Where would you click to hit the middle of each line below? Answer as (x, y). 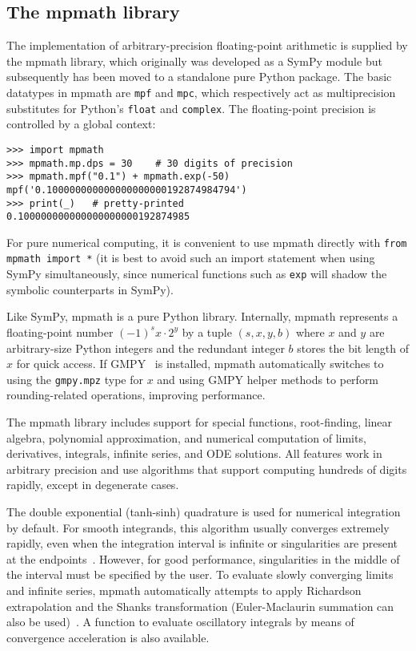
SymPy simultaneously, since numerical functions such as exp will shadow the (197, 274)
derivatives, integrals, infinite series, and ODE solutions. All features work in (194, 453)
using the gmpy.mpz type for (75, 379)
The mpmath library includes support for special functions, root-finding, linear (200, 422)
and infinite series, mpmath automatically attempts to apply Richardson (184, 590)
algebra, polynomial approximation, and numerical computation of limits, (186, 437)
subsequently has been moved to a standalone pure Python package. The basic (199, 77)
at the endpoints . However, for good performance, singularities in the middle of (203, 558)
